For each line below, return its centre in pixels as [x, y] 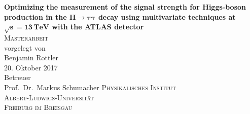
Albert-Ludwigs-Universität [49, 97]
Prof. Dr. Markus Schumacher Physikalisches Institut [90, 87]
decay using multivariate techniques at [167, 16]
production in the [35, 16]
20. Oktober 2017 [31, 67]
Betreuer [17, 77]
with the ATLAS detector [98, 27]
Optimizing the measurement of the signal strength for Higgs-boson [125, 7]
